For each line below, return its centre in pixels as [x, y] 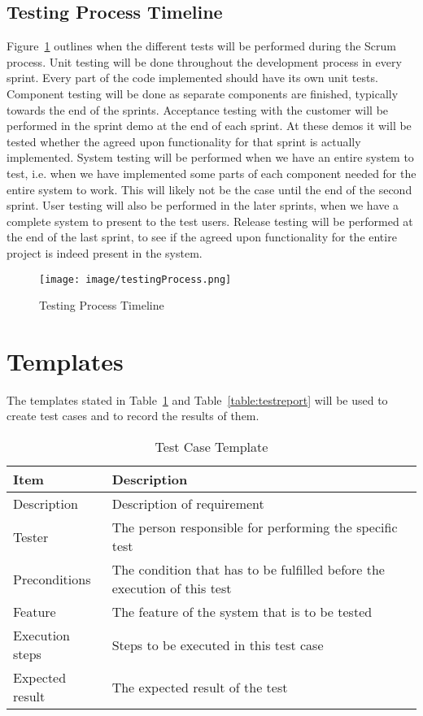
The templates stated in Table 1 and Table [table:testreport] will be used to [197, 399]
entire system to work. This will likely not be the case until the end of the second [209, 189]
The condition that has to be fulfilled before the [248, 570]
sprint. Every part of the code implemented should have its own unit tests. [192, 78]
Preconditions [52, 579]
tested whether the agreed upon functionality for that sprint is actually [184, 141]
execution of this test [172, 588]
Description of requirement [188, 504]
